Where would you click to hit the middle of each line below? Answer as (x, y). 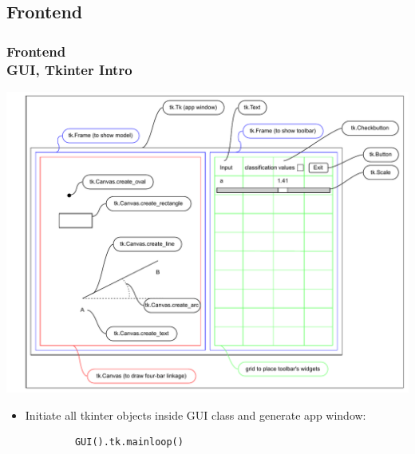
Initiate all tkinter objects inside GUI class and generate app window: (196, 415)
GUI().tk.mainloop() (129, 442)
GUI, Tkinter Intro (69, 69)
